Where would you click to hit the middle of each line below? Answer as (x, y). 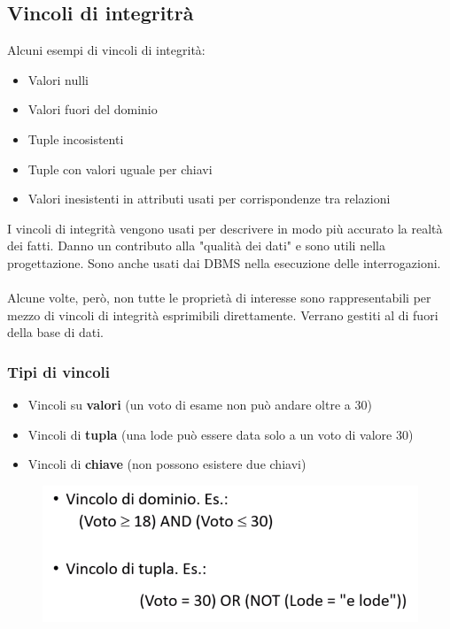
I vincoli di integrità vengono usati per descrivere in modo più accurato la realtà (225, 228)
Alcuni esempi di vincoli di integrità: (106, 50)
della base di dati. (55, 332)
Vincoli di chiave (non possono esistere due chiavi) (167, 464)
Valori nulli (58, 79)
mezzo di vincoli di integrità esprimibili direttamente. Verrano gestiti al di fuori (223, 314)
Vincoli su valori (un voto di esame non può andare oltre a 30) (200, 405)
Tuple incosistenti (76, 138)
